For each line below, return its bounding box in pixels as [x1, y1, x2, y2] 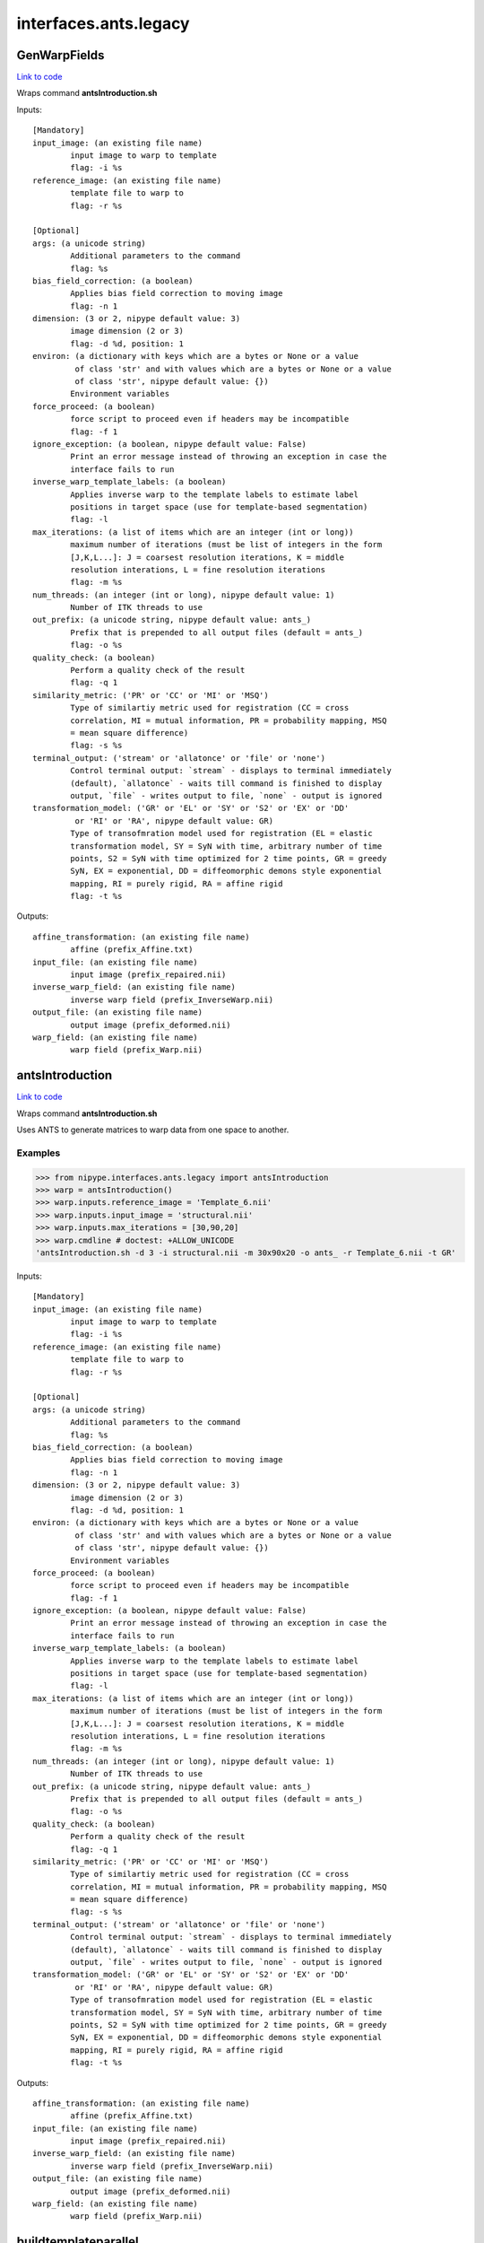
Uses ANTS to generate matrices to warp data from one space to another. [16, 1124, 290, 1135]
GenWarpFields [16, 48, 105, 63]
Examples [16, 1147, 61, 1159]
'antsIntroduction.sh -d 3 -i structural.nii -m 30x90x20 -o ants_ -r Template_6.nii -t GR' [35, 1247, 456, 1258]
